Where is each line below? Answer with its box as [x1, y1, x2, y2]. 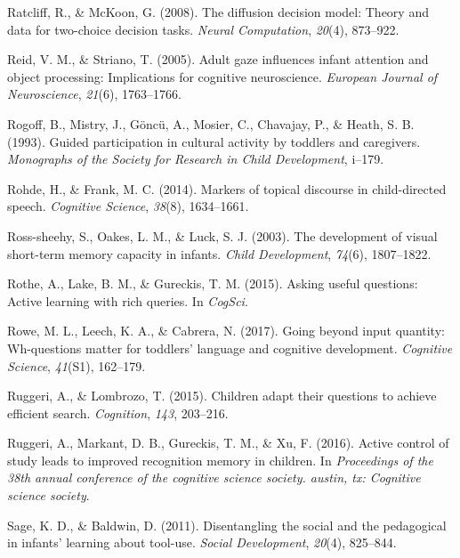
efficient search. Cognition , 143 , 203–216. [7, 403, 229, 422]
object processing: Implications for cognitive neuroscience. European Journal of [7, 67, 438, 85]
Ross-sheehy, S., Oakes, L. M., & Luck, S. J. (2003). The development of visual [7, 226, 438, 245]
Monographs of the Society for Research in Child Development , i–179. [7, 150, 384, 168]
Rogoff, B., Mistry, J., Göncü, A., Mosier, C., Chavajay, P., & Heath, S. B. [7, 114, 415, 133]
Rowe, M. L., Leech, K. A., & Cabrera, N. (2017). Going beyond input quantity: [7, 321, 445, 340]
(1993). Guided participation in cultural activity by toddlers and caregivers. [7, 132, 421, 150]
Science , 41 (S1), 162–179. [7, 356, 146, 375]
